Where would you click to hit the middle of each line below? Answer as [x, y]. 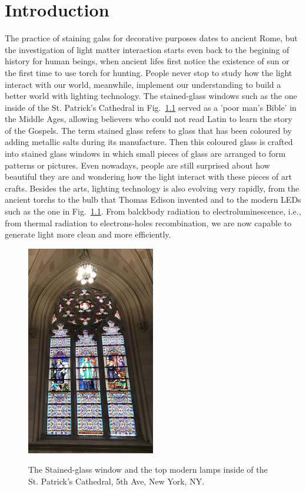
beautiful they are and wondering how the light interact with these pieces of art [148, 177]
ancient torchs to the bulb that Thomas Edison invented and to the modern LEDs [153, 200]
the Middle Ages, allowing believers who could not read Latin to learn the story [149, 119]
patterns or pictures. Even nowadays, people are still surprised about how [137, 165]
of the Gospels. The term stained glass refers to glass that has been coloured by [148, 130]
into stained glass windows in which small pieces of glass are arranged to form [145, 154]
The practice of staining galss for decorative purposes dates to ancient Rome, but [151, 38]
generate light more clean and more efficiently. [88, 234]
